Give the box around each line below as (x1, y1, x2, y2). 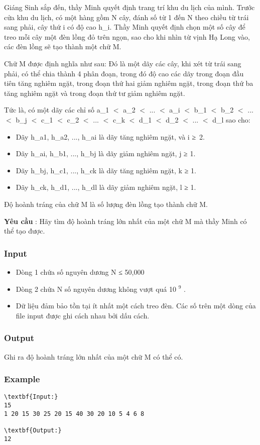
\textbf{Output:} (4, 426, 62, 434)
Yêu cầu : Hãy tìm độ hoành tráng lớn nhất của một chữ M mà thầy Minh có (4, 215, 247, 226)
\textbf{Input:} (4, 393, 58, 401)
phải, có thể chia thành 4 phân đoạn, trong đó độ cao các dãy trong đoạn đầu (4, 68, 244, 78)
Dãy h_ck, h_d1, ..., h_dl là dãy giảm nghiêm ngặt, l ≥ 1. (16, 182, 196, 192)
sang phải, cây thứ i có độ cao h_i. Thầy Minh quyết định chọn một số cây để (4, 22, 245, 32)
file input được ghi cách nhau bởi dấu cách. (16, 310, 150, 320)
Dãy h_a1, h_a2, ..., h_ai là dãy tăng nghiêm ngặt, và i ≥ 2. (16, 131, 205, 142)
